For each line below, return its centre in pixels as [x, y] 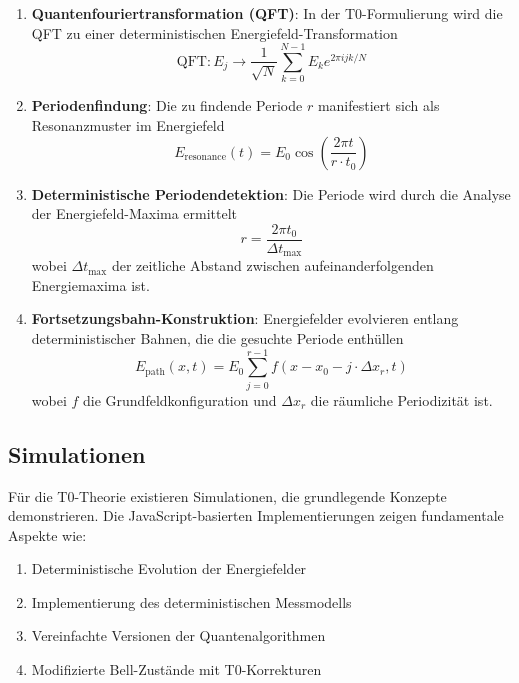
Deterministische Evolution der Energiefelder [169, 568]
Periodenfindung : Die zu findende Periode [167, 105]
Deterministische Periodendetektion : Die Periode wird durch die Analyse [271, 193]
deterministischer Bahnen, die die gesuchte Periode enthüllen [217, 337]
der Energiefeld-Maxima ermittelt [134, 213]
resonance [205, 156]
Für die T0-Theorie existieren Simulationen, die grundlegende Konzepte [227, 495]
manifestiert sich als [378, 105]
